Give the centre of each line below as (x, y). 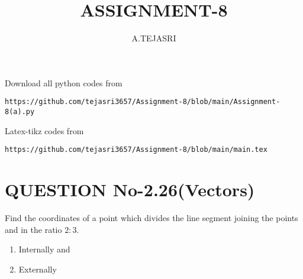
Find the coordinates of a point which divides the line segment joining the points (151, 218)
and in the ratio (33, 229)
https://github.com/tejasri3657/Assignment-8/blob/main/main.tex (136, 150)
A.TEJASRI (154, 38)
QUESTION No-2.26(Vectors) (130, 189)
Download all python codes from (64, 82)
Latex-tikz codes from (44, 130)
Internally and (44, 249)
